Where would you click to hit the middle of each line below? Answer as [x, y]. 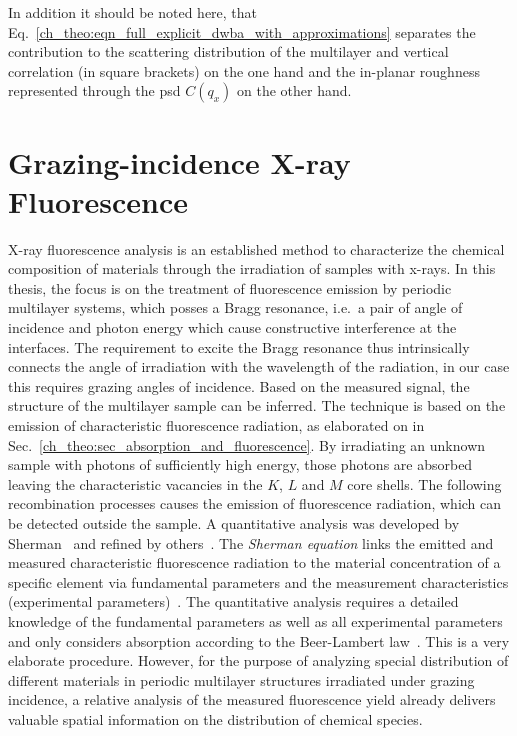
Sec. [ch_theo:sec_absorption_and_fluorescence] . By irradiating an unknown [247, 444]
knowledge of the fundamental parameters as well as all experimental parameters [255, 620]
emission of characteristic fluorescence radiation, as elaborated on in [216, 425]
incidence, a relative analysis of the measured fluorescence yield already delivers [252, 699]
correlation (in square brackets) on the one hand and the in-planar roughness [244, 70]
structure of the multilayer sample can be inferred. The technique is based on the [257, 405]
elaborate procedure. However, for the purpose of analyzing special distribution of [258, 660]
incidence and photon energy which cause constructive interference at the [232, 327]
